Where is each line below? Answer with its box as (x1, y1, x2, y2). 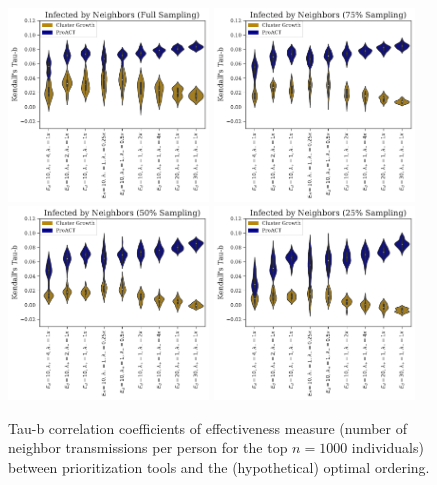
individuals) (351, 437, 424, 458)
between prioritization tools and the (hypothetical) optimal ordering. (8, 456, 430, 477)
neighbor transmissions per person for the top (8, 437, 288, 458)
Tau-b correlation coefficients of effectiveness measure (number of (8, 417, 408, 438)
